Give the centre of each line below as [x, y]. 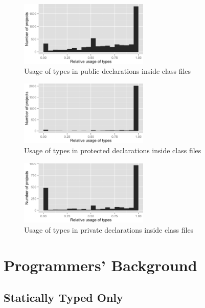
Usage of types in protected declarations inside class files [113, 150]
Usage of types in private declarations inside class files [109, 229]
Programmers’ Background [100, 265]
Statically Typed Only [63, 297]
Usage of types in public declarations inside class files [108, 71]
